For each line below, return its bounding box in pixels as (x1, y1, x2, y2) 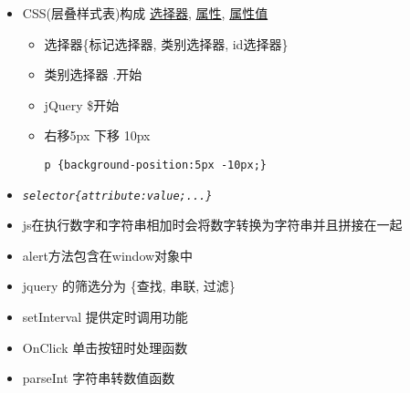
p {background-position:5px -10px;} (44, 158, 267, 171)
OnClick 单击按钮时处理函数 (22, 337, 188, 357)
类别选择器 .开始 (44, 65, 142, 84)
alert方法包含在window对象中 (22, 245, 194, 264)
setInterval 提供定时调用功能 (22, 307, 188, 326)
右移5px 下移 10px (44, 126, 151, 145)
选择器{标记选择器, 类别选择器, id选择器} (44, 34, 289, 53)
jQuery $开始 (44, 95, 120, 114)
